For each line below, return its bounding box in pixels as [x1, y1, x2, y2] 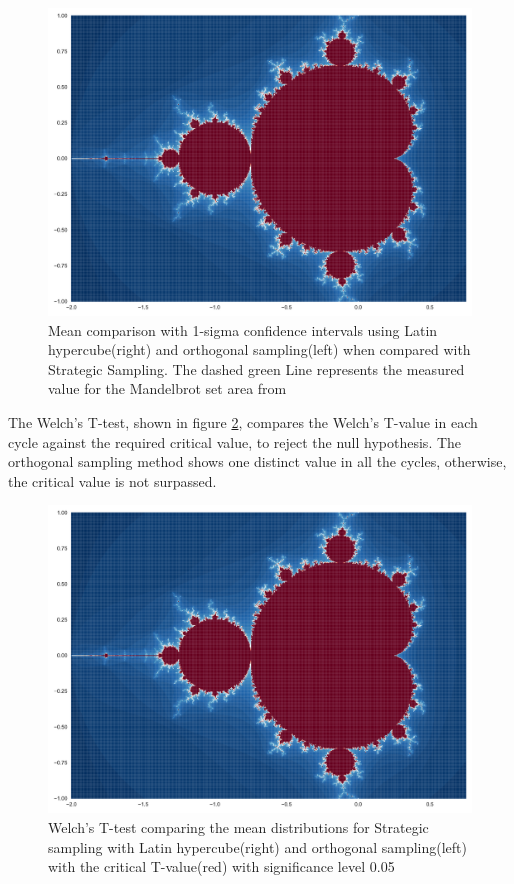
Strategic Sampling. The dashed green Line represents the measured [48, 358, 465, 379]
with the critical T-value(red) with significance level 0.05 [48, 856, 395, 877]
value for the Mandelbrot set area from [48, 378, 287, 399]
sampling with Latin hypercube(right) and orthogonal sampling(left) [48, 836, 467, 857]
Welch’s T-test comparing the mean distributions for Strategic [48, 817, 429, 838]
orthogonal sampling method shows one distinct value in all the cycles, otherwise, [8, 451, 507, 472]
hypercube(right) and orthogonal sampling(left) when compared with [48, 339, 471, 360]
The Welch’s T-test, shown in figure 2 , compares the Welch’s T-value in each [8, 412, 478, 433]
